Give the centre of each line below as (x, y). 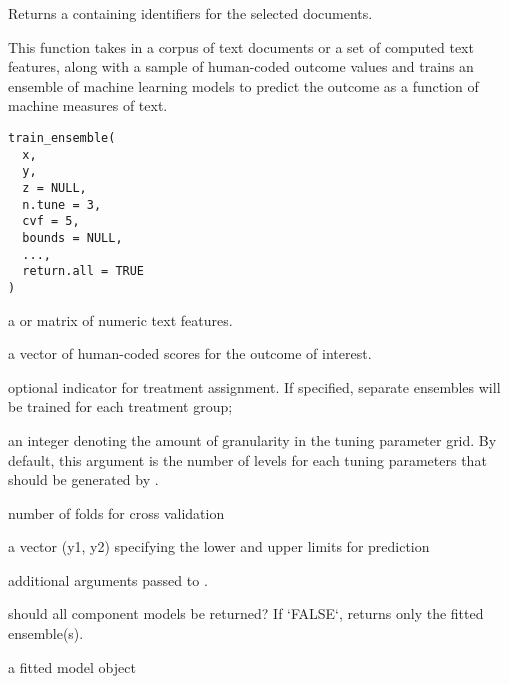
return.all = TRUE (83, 271)
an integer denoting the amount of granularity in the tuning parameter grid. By (252, 439)
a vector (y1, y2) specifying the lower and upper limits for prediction (219, 546)
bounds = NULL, (72, 237)
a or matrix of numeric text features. (120, 319)
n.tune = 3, (62, 204)
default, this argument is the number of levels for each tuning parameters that (247, 459)
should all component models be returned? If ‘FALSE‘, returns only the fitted (246, 613)
